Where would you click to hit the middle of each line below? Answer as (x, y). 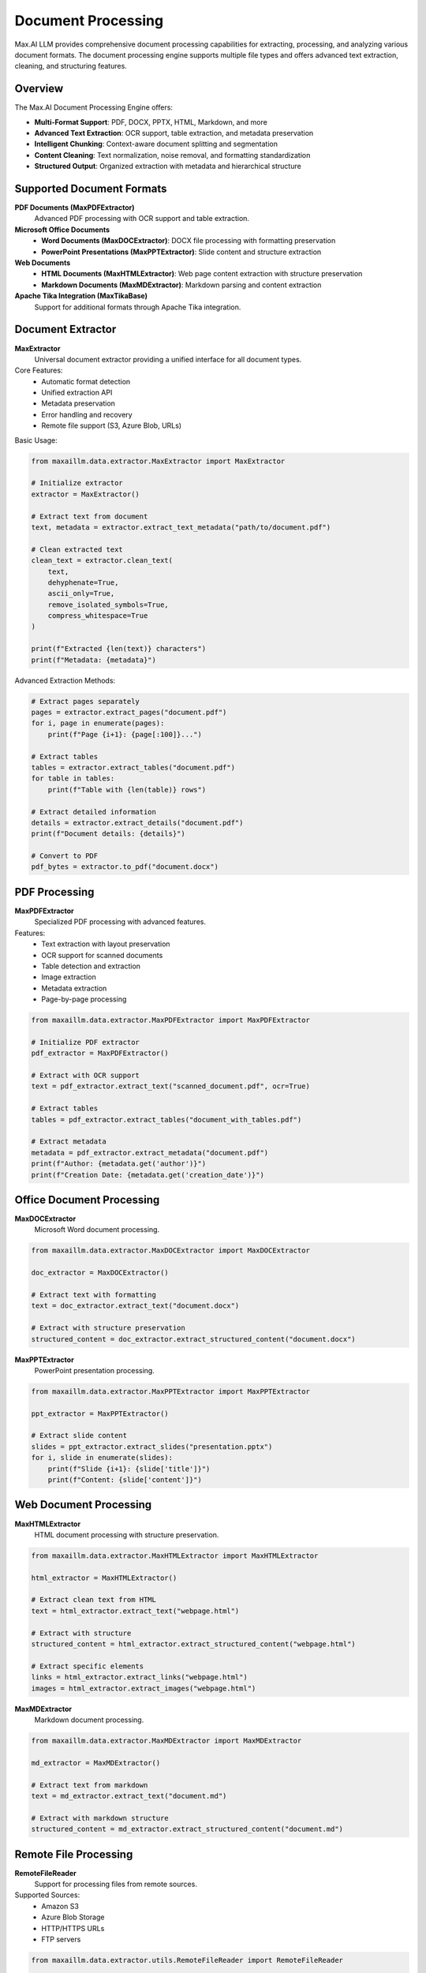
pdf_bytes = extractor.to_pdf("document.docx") (125, 867)
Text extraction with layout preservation (106, 944)
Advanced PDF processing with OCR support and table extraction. (142, 219)
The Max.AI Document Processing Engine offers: (94, 107)
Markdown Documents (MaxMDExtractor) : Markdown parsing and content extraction (181, 285)
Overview (39, 89)
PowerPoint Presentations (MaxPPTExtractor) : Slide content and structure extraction (181, 252)
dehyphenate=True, (83, 582)
